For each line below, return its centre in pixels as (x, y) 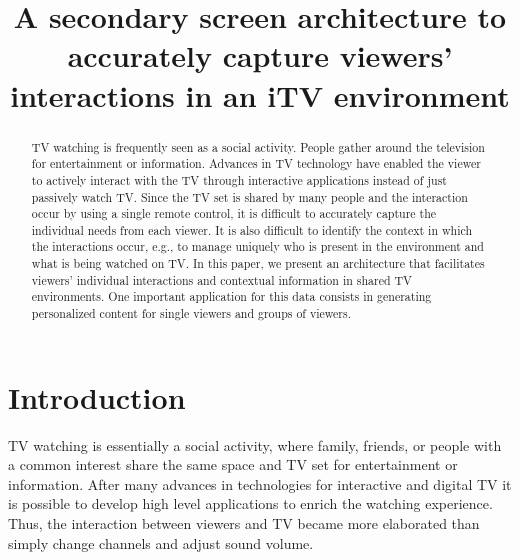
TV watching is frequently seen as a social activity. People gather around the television (258, 146)
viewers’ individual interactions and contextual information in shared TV (222, 279)
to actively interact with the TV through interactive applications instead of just (239, 179)
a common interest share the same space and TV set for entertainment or (233, 464)
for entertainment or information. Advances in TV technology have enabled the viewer (256, 163)
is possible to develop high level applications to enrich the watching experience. (250, 503)
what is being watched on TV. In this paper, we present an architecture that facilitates (258, 263)
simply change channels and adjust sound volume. (161, 542)
